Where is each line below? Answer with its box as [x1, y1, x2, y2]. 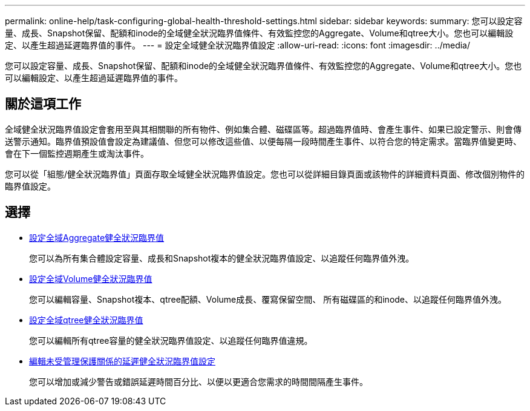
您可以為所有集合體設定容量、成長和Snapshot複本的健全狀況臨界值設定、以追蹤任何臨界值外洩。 [29, 252, 414, 263]
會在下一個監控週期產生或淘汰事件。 [5, 148, 149, 159]
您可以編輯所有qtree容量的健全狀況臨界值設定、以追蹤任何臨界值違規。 [29, 335, 313, 346]
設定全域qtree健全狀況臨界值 [29, 314, 143, 325]
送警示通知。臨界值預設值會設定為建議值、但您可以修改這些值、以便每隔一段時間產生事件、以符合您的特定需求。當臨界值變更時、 [5, 136, 522, 146]
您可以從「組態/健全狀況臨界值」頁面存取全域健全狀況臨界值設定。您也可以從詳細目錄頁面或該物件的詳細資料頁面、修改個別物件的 [5, 168, 525, 179]
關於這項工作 [5, 96, 81, 112]
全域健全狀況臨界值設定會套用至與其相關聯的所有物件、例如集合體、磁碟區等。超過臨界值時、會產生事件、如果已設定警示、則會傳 [5, 123, 522, 134]
